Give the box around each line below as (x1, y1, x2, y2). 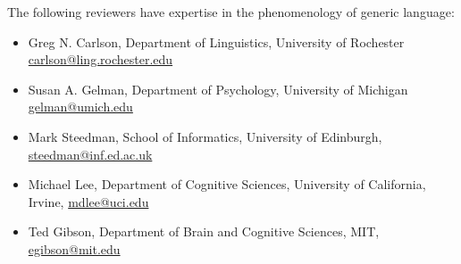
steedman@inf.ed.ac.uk (28, 144, 153, 163)
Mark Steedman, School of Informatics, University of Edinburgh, (28, 127, 382, 145)
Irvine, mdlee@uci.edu (28, 192, 149, 210)
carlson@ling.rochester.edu (28, 50, 173, 69)
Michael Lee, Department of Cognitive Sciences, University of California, (28, 175, 426, 194)
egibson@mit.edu (28, 239, 121, 258)
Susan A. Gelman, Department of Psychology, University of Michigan (28, 79, 408, 98)
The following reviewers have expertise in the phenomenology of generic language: (7, 3, 455, 21)
